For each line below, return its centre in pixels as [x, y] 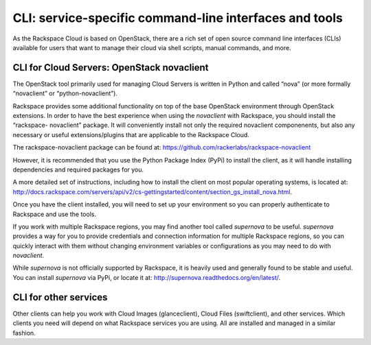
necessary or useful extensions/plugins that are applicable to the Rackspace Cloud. [131, 134]
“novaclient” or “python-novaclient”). [65, 93]
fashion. [24, 333]
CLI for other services [60, 297]
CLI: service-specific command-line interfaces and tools [178, 18]
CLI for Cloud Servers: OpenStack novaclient [111, 68]
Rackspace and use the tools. [54, 214]
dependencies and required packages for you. [78, 169]
